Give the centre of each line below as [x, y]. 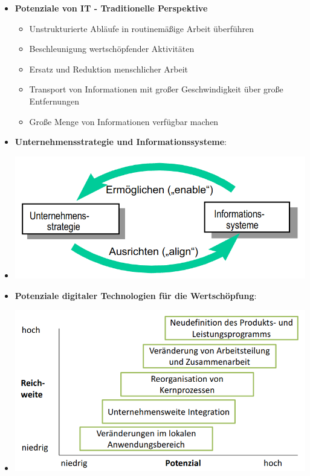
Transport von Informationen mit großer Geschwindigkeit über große [156, 89]
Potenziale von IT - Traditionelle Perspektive [111, 8]
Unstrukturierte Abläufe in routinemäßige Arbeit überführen [142, 28]
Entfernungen [54, 101]
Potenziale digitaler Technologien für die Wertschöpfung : [136, 295]
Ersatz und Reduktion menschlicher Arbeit [108, 69]
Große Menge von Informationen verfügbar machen [124, 121]
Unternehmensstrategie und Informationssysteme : [121, 142]
